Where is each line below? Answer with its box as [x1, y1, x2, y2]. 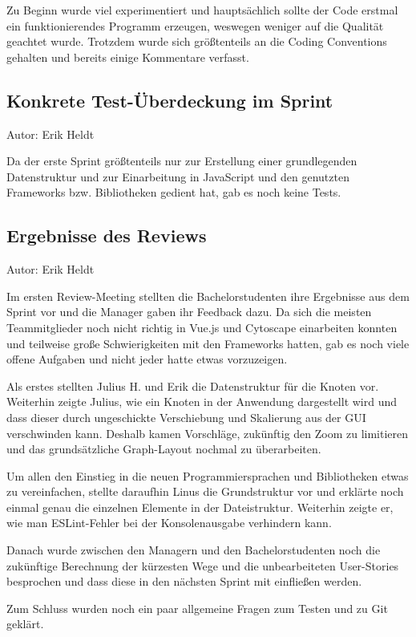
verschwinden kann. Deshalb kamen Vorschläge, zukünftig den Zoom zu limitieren [6, 424, 409, 441]
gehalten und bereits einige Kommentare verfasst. [6, 48, 249, 65]
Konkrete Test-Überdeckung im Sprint [6, 87, 333, 112]
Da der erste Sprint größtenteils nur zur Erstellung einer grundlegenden [6, 152, 357, 169]
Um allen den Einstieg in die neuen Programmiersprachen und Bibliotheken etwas [6, 467, 409, 484]
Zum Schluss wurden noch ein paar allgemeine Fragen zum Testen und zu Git [6, 599, 388, 616]
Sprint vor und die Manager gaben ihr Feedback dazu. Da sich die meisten [6, 303, 372, 320]
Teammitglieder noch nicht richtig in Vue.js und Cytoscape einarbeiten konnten [6, 318, 398, 335]
